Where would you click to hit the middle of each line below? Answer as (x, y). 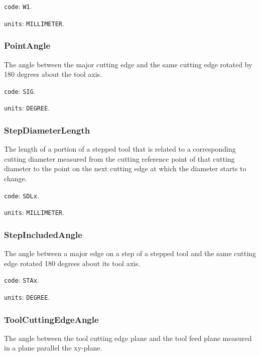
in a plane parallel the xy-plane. (53, 348)
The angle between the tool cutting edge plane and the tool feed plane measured (128, 338)
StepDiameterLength (47, 130)
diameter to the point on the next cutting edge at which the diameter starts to (125, 168)
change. (16, 179)
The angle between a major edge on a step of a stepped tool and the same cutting (130, 253)
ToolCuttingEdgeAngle (51, 319)
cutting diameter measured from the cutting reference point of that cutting (119, 158)
